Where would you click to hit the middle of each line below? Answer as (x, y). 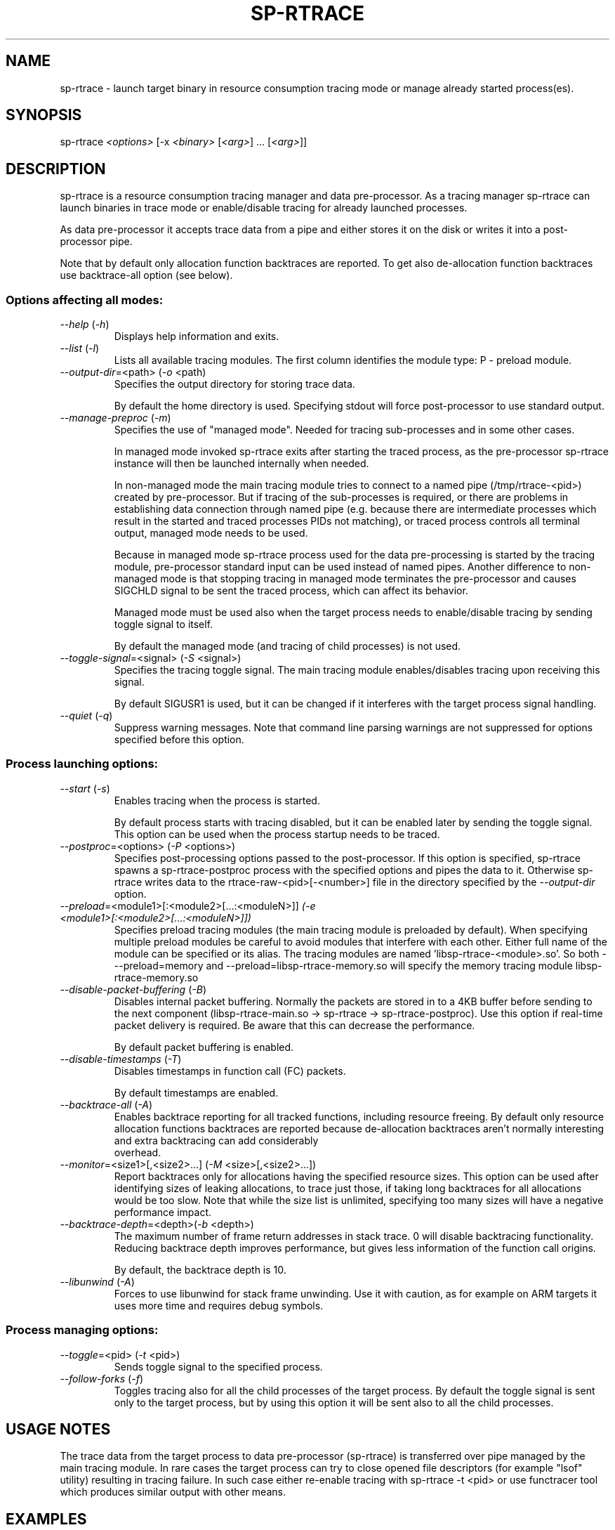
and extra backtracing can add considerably (216, 1140)
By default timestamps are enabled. (196, 1092)
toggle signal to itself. (164, 625)
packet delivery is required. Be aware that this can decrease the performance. (295, 1025)
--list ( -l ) (80, 348)
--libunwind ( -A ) (97, 1281)
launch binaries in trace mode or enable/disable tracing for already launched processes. (264, 208)
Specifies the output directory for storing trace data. (234, 384)
